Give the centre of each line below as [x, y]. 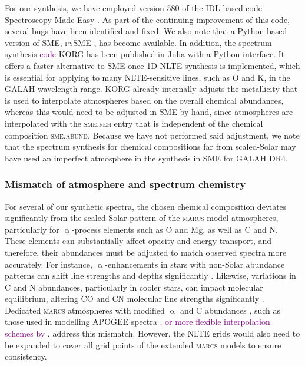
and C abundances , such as [230, 310]
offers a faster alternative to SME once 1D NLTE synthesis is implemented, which [152, 65]
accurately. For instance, [49, 264]
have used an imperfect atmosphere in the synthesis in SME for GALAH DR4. [146, 158]
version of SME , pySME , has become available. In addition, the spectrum [138, 42]
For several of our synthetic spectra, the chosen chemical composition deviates [146, 206]
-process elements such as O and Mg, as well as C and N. [175, 229]
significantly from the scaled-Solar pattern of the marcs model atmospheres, [142, 218]
